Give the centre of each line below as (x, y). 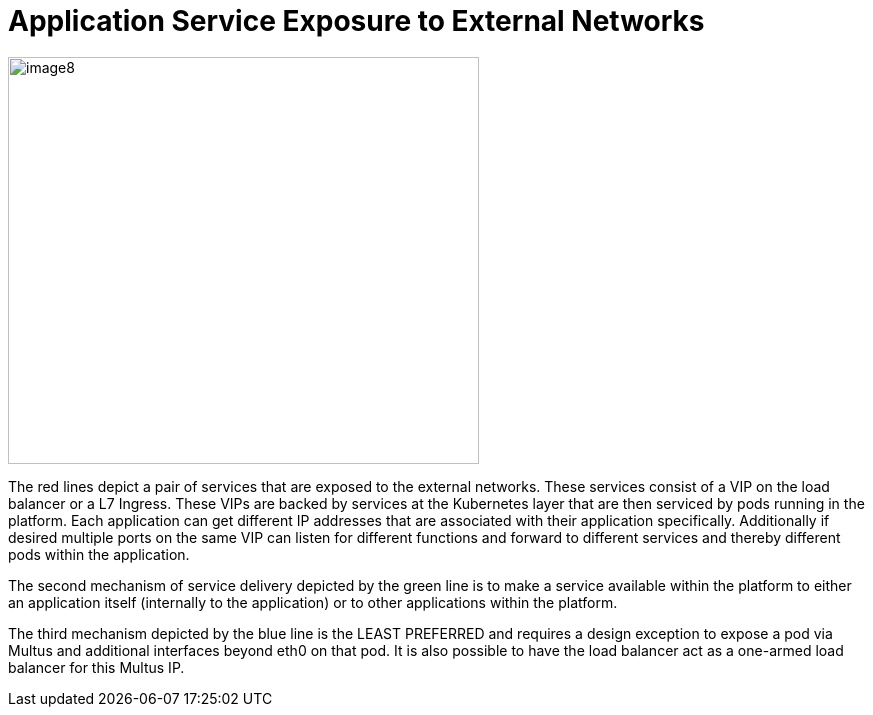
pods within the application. (99, 554)
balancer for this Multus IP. (96, 667)
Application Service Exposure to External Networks (356, 21)
